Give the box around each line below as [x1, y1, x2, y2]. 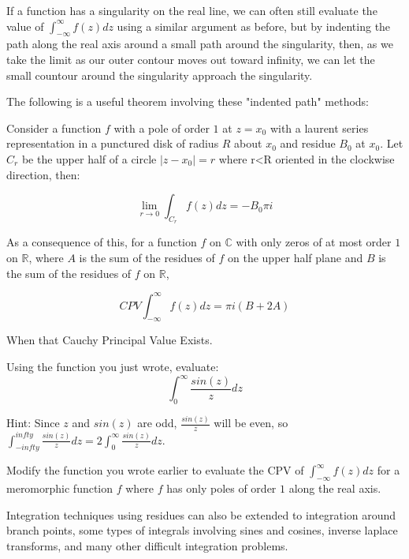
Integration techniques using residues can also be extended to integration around [6, 506, 396, 523]
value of [6, 17, 44, 34]
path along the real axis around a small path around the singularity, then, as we [6, 36, 393, 52]
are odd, [137, 415, 177, 431]
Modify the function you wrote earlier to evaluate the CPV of [6, 462, 304, 478]
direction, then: [6, 166, 80, 182]
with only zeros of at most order [236, 234, 392, 250]
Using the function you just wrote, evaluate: [6, 358, 219, 375]
